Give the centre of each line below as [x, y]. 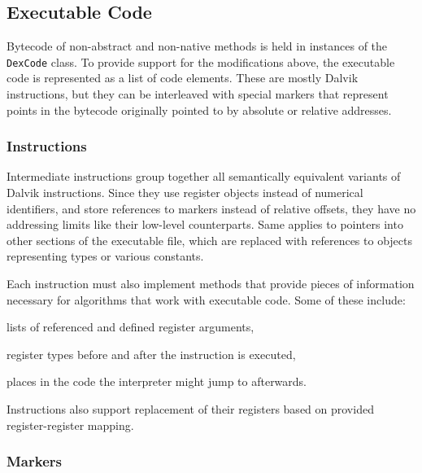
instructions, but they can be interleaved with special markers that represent [198, 94]
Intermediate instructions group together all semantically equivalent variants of [204, 176]
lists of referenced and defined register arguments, [131, 327]
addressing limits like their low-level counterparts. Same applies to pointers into [205, 224]
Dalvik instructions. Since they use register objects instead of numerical [185, 193]
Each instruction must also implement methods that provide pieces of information [211, 284]
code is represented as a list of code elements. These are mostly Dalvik [183, 78]
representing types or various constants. [105, 256]
